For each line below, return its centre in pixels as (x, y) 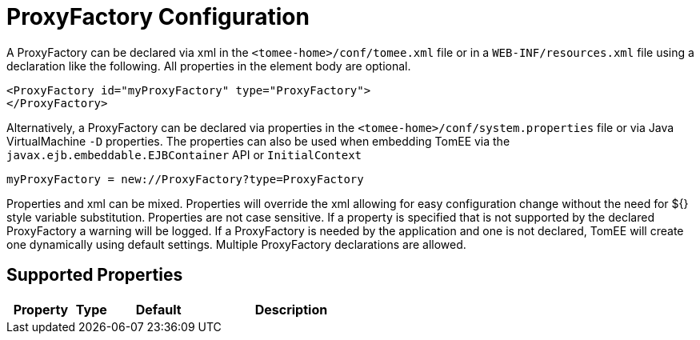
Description (291, 309)
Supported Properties (95, 275)
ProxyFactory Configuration (158, 17)
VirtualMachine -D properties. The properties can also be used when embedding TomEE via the (258, 141)
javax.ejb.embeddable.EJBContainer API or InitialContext (184, 154)
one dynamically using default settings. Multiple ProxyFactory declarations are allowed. (236, 244)
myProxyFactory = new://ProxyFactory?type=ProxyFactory (185, 179)
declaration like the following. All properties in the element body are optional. (209, 66)
